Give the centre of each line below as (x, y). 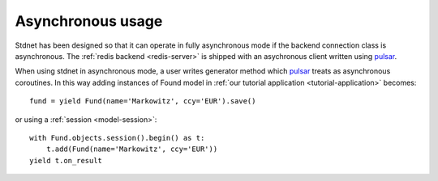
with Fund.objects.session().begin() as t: (117, 138)
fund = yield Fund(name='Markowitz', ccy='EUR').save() (143, 101)
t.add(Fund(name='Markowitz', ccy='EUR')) (132, 149)
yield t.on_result (66, 160)
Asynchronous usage (89, 21)
